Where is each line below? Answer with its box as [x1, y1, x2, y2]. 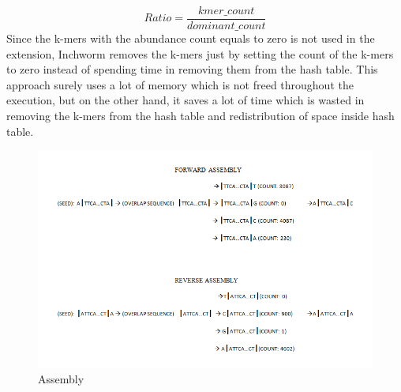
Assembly [38, 370, 84, 386]
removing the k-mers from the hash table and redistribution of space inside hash [6, 107, 395, 124]
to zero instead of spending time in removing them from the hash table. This [6, 61, 378, 77]
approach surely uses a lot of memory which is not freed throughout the [6, 76, 354, 92]
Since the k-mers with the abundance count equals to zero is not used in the [6, 30, 375, 47]
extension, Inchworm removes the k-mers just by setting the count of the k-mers [6, 45, 394, 62]
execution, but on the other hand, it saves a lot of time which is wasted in [6, 92, 365, 108]
